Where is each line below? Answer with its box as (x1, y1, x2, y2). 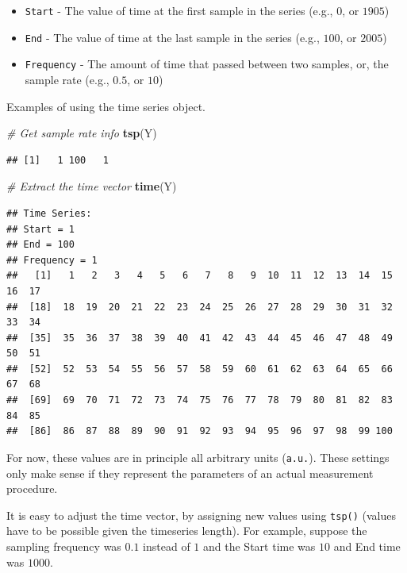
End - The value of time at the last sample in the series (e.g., (25, 29, 320, 45)
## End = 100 (6, 239, 75, 251)
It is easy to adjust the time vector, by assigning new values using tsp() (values (6, 506, 397, 523)
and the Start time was (203, 537, 316, 554)
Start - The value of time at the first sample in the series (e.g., (25, 2, 333, 18)
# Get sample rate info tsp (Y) (6, 125, 157, 141)
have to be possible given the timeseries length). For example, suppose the (6, 522, 367, 539)
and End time (333, 537, 401, 554)
